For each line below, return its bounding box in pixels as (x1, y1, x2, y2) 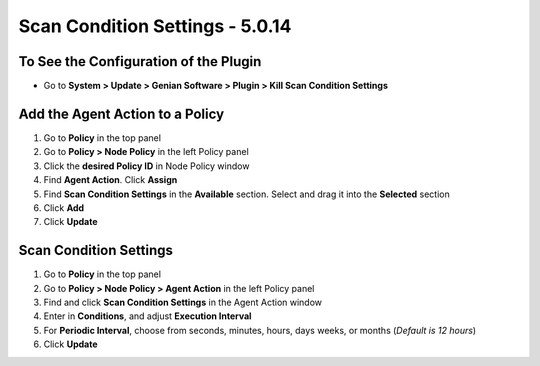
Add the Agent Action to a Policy (18, 105, 225, 122)
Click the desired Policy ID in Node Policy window (43, 160, 250, 172)
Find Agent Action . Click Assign (43, 174, 178, 186)
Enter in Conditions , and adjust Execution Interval (43, 310, 252, 322)
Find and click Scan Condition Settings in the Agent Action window (43, 296, 323, 308)
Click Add (43, 201, 85, 214)
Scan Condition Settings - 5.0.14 (18, 15, 292, 37)
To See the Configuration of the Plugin (18, 53, 262, 70)
